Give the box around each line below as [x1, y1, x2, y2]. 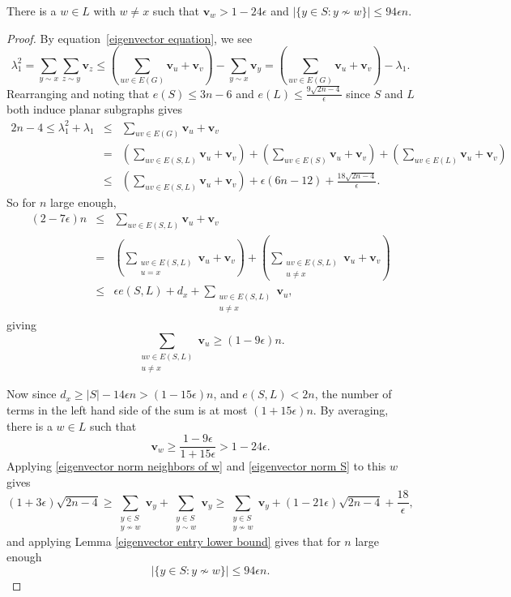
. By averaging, [313, 401, 389, 418]
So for [6, 194, 36, 211]
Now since [6, 385, 57, 402]
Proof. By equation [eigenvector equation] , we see [6, 29, 253, 46]
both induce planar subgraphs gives [6, 101, 182, 118]
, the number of [314, 385, 392, 402]
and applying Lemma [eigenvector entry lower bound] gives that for [6, 532, 341, 549]
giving [6, 316, 36, 333]
